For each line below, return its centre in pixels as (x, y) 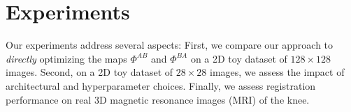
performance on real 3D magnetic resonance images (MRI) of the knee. (158, 99)
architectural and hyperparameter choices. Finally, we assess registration (161, 85)
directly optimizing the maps (66, 58)
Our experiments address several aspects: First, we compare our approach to (170, 45)
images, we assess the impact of (277, 72)
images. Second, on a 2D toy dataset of (89, 72)
